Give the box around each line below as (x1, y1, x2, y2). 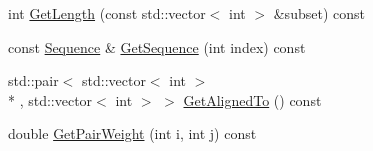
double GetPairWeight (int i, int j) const (8, 123, 257, 144)
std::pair (8, 70, 59, 91)
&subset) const (273, 3, 365, 23)
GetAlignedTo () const (183, 89, 322, 110)
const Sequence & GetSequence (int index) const (8, 36, 306, 57)
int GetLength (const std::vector (8, 3, 206, 23)
